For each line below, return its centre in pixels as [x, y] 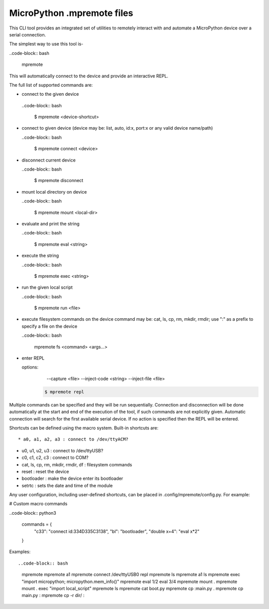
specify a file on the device [49, 326]
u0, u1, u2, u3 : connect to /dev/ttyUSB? [63, 450]
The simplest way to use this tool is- [46, 44]
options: [30, 367]
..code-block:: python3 [33, 513]
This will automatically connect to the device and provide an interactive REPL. [89, 76]
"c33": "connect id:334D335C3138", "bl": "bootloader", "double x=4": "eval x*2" [117, 531]
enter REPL [33, 358]
